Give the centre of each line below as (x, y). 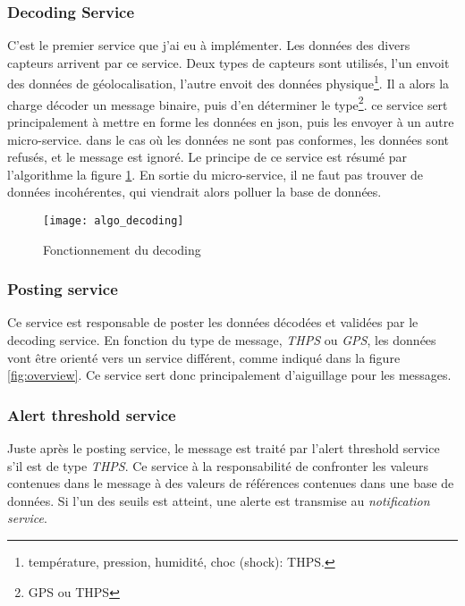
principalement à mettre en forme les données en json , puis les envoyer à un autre (231, 121)
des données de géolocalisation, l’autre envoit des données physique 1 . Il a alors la (228, 82)
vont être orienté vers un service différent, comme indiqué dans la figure (204, 357)
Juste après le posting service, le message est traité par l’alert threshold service (224, 447)
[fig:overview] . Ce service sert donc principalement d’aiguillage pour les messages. (229, 375)
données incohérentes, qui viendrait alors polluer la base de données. (194, 192)
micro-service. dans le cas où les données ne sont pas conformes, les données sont (228, 139)
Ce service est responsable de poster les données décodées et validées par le (213, 322)
